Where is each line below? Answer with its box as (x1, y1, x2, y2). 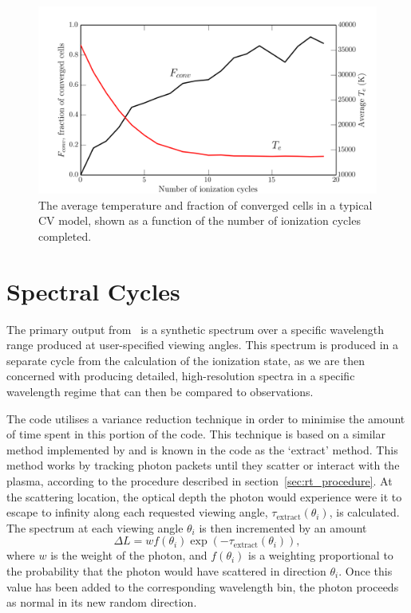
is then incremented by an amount (199, 519, 367, 536)
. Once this (338, 563, 393, 579)
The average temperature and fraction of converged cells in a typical (38, 196, 373, 213)
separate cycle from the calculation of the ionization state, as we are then (6, 352, 366, 368)
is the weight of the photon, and (50, 547, 207, 564)
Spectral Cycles (6, 274, 180, 307)
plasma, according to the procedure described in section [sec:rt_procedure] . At (6, 473, 393, 489)
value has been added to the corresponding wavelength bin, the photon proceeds (6, 578, 399, 595)
